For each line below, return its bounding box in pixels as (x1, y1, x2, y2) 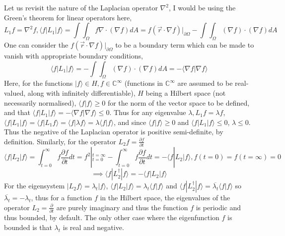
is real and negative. (63, 222, 124, 232)
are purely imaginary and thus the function (56, 202, 188, 212)
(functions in (124, 78, 163, 88)
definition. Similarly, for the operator (4, 136, 116, 146)
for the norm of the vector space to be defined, (107, 97, 250, 108)
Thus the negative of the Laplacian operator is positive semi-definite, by (4, 126, 223, 137)
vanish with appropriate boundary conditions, (4, 50, 143, 60)
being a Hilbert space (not (145, 87, 226, 98)
